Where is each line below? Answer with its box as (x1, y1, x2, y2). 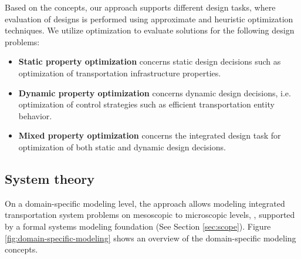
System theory (5, 169, 94, 187)
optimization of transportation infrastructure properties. (18, 66, 221, 79)
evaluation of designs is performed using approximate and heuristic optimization (5, 12, 293, 25)
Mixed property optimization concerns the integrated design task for (18, 129, 281, 142)
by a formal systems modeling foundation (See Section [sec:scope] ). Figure (5, 220, 271, 232)
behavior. (18, 109, 52, 122)
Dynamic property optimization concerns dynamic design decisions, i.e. (18, 86, 291, 99)
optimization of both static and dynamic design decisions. (18, 140, 226, 153)
